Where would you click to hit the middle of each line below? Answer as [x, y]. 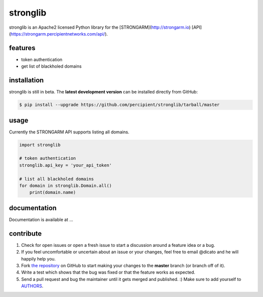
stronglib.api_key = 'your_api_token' [66, 165]
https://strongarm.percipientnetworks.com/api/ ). [59, 34]
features [22, 48]
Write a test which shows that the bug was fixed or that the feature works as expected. [108, 272]
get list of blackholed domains [51, 66]
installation [26, 80]
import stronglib [40, 145]
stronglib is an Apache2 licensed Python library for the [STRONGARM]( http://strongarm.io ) [100, 27]
